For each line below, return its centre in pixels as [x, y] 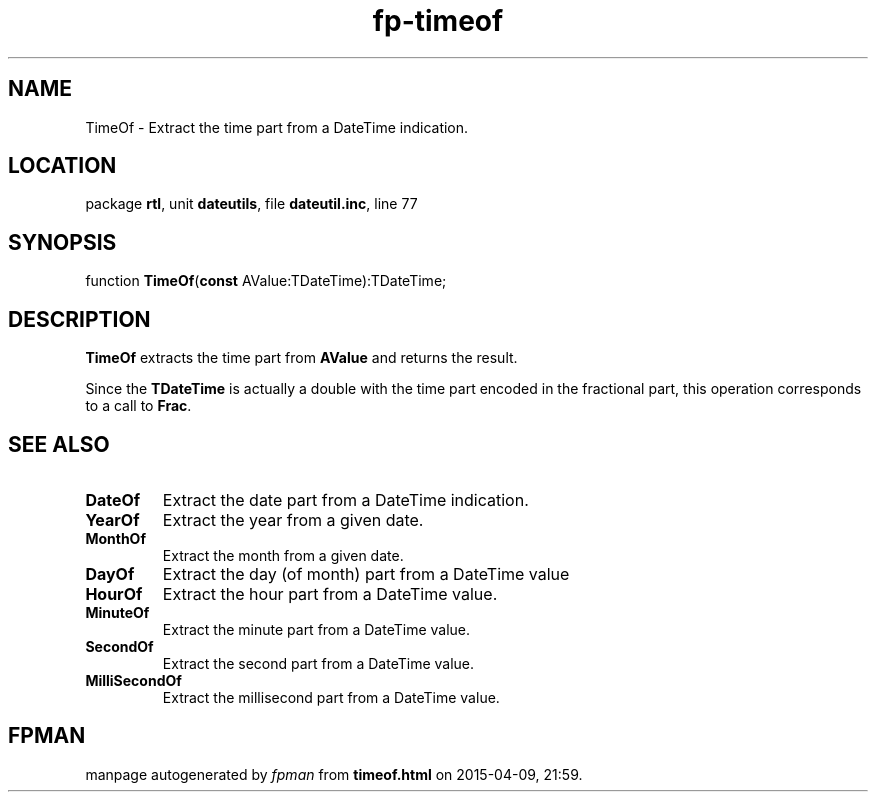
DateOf [113, 499]
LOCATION [62, 166]
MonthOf [115, 538]
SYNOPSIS [62, 242]
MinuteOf [117, 612]
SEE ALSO [59, 444]
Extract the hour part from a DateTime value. [330, 593]
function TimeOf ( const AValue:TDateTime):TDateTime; [266, 281]
